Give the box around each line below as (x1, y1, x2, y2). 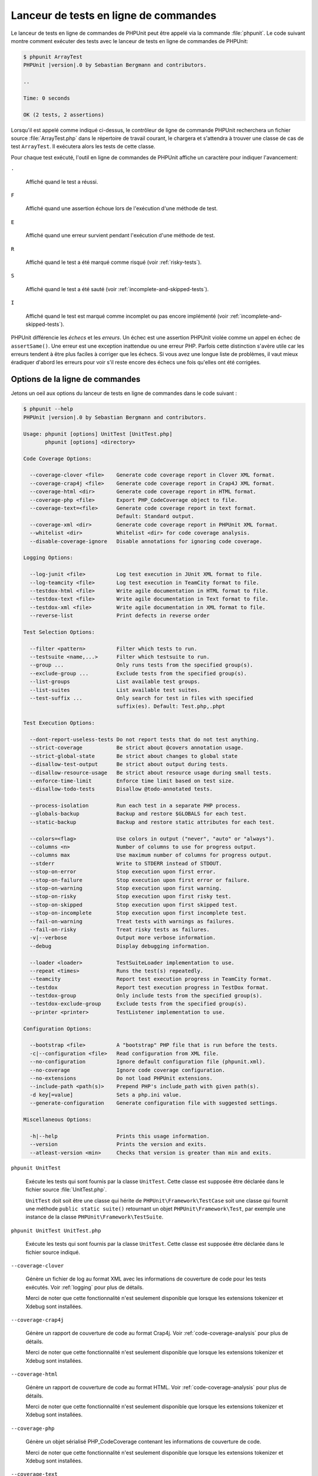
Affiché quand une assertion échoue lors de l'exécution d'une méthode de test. (25, 205, 218, 212)
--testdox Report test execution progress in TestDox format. (29, 984, 269, 991)
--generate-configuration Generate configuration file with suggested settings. (29, 1100, 278, 1106)
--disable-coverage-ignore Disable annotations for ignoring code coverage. (29, 538, 263, 544)
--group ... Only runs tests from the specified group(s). (29, 662, 253, 668)
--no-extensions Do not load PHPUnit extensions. (29, 1075, 213, 1082)
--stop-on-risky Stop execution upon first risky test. (29, 893, 232, 900)
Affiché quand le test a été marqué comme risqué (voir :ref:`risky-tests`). (25, 259, 202, 266)
